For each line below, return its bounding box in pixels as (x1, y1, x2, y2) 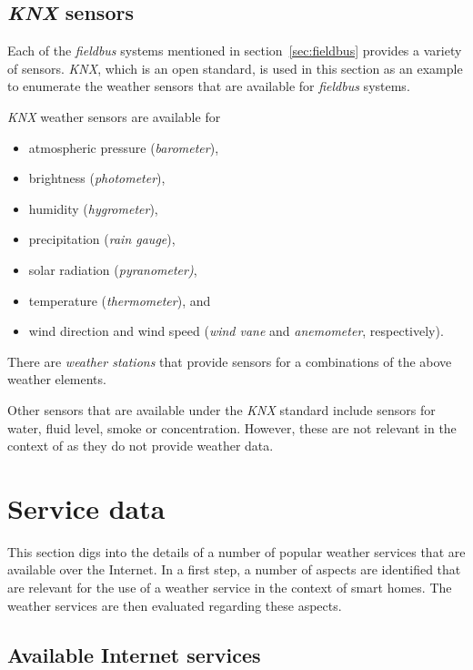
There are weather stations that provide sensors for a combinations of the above (7, 351, 452, 371)
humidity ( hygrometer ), (28, 198, 158, 218)
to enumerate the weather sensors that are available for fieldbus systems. (7, 76, 410, 96)
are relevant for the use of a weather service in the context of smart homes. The (7, 578, 452, 597)
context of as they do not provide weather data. (7, 436, 274, 455)
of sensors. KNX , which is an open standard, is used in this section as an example (7, 58, 463, 77)
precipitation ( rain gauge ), (28, 229, 176, 249)
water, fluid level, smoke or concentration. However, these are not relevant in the (7, 418, 457, 437)
